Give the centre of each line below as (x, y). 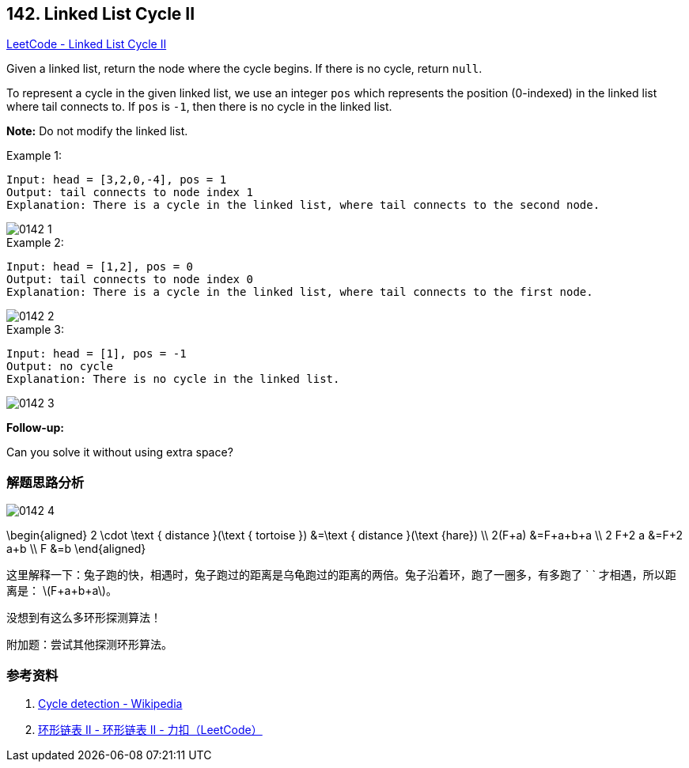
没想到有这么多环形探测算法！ (84, 618)
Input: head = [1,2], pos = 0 (100, 267)
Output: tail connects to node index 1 (130, 193)
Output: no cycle (60, 367)
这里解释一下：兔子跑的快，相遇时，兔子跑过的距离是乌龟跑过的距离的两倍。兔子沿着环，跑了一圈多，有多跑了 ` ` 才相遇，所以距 (341, 575)
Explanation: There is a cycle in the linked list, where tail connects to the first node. (300, 292)
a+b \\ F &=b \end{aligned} (76, 549)
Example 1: (34, 156)
